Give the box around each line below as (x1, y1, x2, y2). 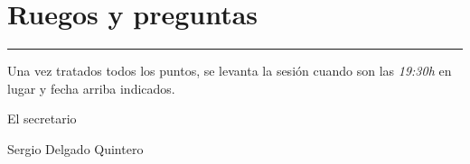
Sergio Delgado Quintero (7, 139, 144, 158)
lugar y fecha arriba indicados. (7, 78, 175, 97)
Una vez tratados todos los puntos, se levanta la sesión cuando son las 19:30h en (7, 61, 452, 80)
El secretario (7, 109, 77, 128)
